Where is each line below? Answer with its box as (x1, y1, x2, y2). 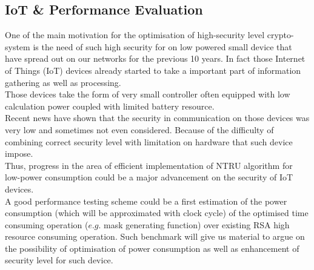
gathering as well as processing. (5, 76, 121, 88)
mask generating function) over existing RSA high (104, 218, 290, 231)
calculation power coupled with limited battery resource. (5, 99, 215, 112)
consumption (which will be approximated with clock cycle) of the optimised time (5, 206, 309, 219)
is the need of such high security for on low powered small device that (33, 40, 292, 53)
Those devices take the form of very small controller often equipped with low (5, 88, 290, 100)
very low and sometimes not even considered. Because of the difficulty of (5, 123, 274, 136)
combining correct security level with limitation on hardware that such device (5, 135, 293, 148)
